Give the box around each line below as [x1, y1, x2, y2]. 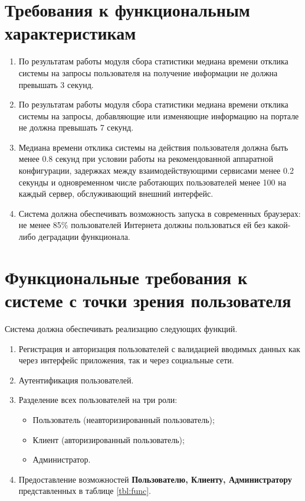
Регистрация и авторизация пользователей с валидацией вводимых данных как [18, 342, 300, 354]
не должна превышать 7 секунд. [18, 121, 134, 134]
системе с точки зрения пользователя [5, 288, 291, 312]
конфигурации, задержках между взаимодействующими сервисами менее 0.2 [18, 164, 294, 177]
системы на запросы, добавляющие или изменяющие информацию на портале [18, 109, 299, 122]
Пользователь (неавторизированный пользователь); [32, 413, 215, 425]
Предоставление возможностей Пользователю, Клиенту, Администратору [18, 473, 292, 485]
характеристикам [5, 21, 136, 45]
